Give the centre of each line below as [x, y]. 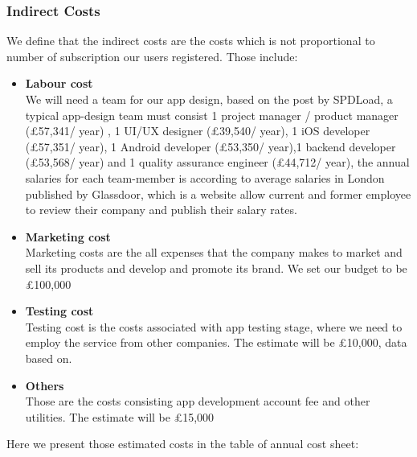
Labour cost [59, 83]
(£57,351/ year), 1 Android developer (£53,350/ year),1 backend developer [211, 146]
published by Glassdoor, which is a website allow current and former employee [218, 194]
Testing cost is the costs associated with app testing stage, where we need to [214, 326]
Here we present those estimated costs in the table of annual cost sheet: [183, 444]
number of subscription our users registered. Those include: [152, 56]
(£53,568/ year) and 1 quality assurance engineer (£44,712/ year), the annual [217, 162]
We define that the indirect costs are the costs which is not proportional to [191, 41]
